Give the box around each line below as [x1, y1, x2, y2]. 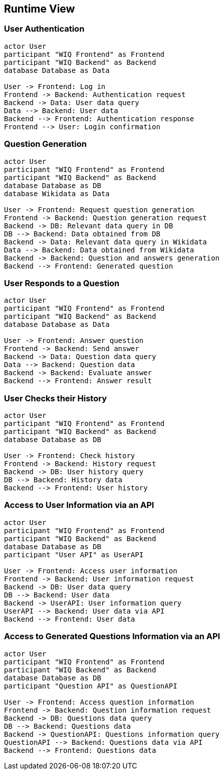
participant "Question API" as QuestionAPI [4, 681, 177, 690]
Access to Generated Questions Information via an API [4, 631, 220, 642]
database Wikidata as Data [4, 189, 110, 198]
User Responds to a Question [4, 278, 120, 288]
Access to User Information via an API [4, 500, 154, 510]
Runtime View [4, 3, 75, 15]
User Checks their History [4, 393, 107, 403]
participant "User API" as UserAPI [4, 550, 144, 559]
